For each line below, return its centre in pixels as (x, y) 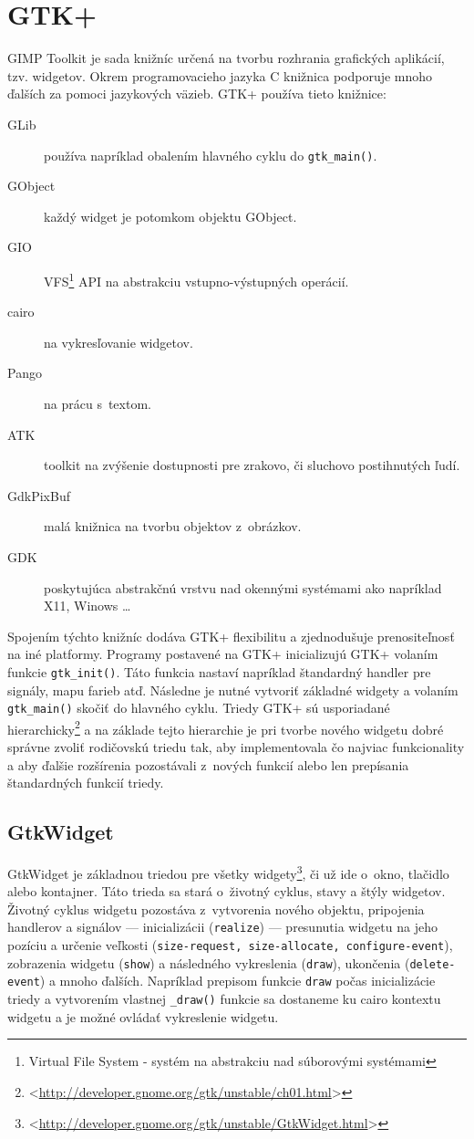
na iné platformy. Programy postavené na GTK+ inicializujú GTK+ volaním (223, 654)
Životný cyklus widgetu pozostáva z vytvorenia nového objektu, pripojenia (216, 909)
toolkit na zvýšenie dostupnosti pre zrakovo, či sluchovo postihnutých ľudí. (252, 465)
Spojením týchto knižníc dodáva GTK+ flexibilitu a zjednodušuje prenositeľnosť (231, 636)
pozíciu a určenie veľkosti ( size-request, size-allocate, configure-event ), (230, 945)
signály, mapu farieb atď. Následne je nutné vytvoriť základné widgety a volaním (233, 690)
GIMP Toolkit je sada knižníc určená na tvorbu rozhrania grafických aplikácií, (226, 58)
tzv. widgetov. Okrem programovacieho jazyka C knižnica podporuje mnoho (220, 75)
